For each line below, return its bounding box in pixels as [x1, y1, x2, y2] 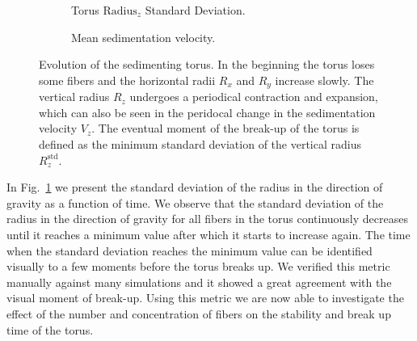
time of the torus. [6, 321, 94, 338]
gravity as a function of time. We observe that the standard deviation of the [6, 194, 384, 211]
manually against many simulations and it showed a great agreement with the [6, 273, 392, 290]
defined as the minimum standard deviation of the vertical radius [39, 136, 361, 153]
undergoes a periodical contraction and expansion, [129, 88, 378, 105]
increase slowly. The [275, 71, 374, 88]
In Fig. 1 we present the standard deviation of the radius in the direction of [6, 179, 383, 196]
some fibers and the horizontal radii [39, 71, 216, 88]
